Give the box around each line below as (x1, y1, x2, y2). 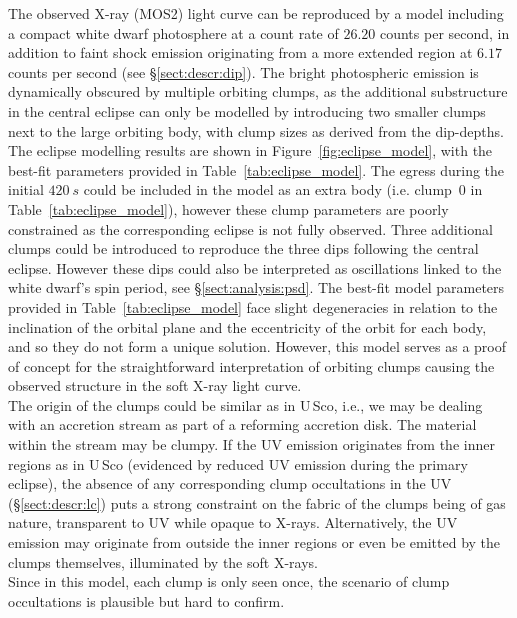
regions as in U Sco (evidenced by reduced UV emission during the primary (8, 453, 468, 474)
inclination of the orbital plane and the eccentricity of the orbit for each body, (8, 316, 487, 337)
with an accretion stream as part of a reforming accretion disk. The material (8, 414, 477, 435)
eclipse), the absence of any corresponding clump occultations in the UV (8, 473, 452, 494)
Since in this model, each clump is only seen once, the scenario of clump (8, 571, 450, 592)
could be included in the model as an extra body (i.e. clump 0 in (83, 179, 483, 200)
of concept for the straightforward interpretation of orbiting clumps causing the (8, 355, 495, 376)
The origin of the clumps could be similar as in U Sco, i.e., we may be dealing (8, 394, 483, 415)
